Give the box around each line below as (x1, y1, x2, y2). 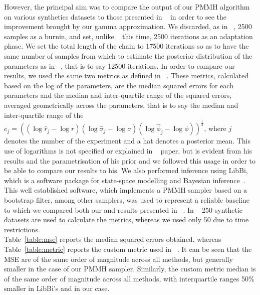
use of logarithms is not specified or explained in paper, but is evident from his (4, 145, 252, 156)
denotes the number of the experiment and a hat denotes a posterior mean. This (4, 135, 251, 146)
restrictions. (4, 224, 40, 234)
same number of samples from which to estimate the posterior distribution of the (4, 50, 252, 61)
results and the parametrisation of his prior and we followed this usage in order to (4, 155, 256, 166)
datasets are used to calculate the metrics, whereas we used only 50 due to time (4, 214, 249, 225)
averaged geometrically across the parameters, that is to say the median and (4, 99, 238, 110)
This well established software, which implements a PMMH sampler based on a (4, 185, 247, 195)
